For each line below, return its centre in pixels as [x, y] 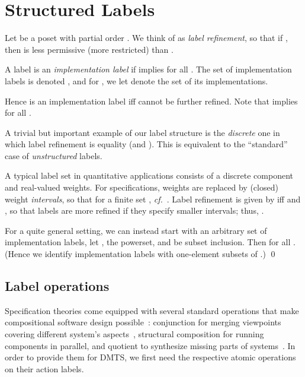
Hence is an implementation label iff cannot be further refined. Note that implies [151, 101]
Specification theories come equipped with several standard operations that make [152, 310]
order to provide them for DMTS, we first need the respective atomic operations [150, 357]
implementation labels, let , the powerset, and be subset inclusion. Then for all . [150, 242]
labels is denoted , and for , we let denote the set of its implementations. [137, 80]
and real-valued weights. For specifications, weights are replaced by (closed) [142, 187]
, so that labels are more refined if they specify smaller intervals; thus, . [134, 210]
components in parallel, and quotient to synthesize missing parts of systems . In [150, 345]
